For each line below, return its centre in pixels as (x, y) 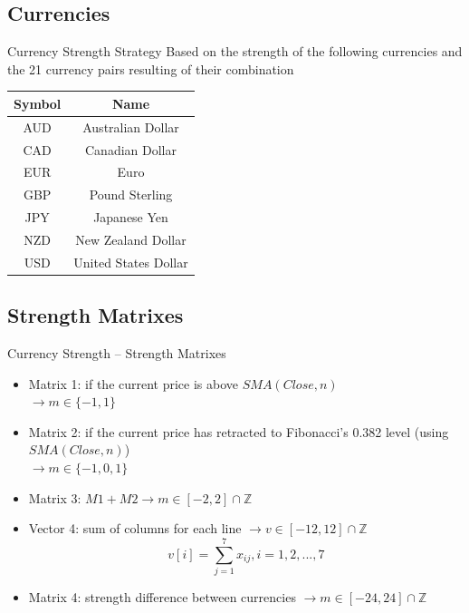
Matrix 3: (55, 497)
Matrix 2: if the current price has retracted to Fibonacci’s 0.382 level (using (239, 431)
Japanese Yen (131, 217)
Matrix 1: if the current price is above (134, 383)
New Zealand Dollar (131, 239)
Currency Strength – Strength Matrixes (117, 353)
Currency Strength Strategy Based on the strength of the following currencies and (235, 51)
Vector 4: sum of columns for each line (135, 528)
